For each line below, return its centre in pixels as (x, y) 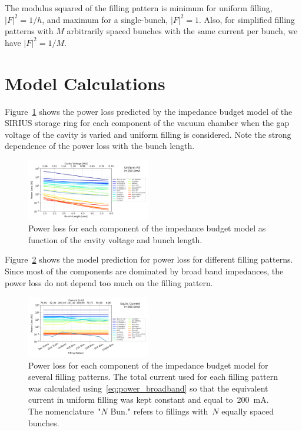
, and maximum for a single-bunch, (105, 19)
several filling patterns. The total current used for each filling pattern (153, 377)
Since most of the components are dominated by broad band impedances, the (144, 271)
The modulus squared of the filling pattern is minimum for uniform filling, (139, 8)
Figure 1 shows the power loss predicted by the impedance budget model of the (149, 111)
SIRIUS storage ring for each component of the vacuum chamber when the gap (147, 123)
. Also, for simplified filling (247, 19)
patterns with (29, 31)
